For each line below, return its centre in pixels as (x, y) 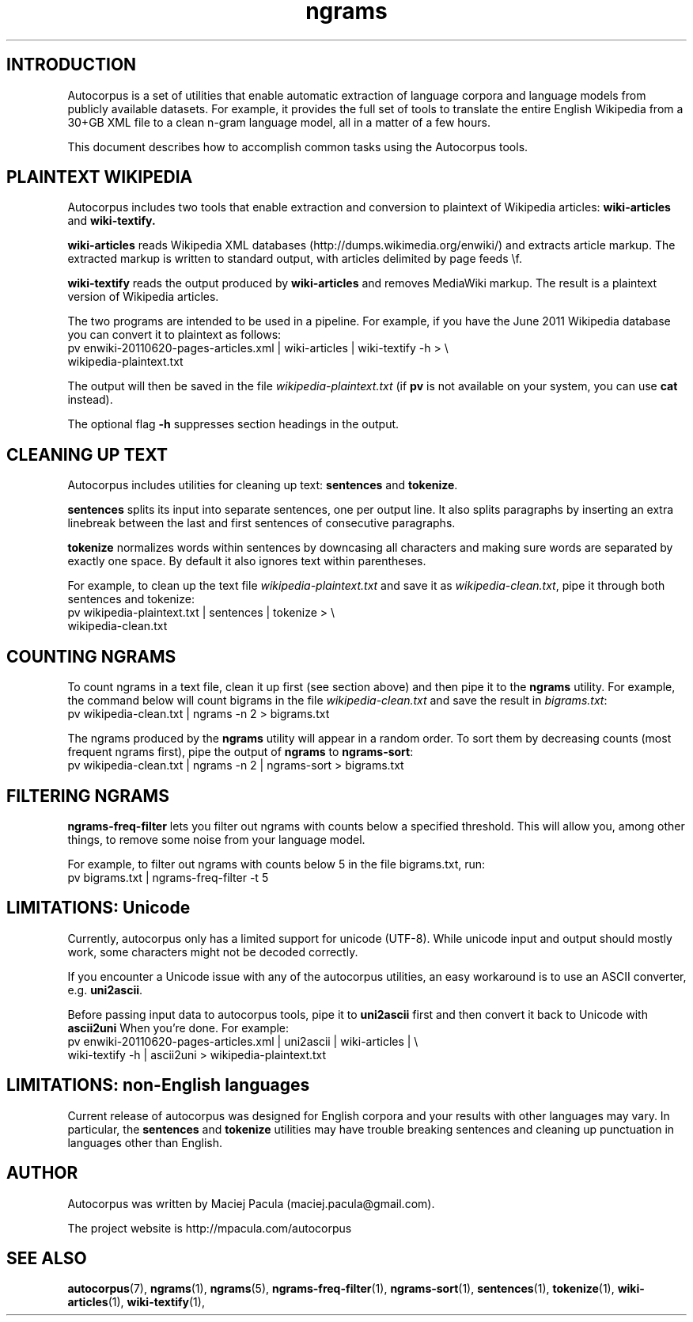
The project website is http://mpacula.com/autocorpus (210, 1228)
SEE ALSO (47, 1258)
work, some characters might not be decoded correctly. (213, 952)
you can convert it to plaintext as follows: (174, 335)
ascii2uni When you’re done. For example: (178, 1028)
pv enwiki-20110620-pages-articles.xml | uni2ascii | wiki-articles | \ (243, 1041)
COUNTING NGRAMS (91, 656)
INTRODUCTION (72, 65)
